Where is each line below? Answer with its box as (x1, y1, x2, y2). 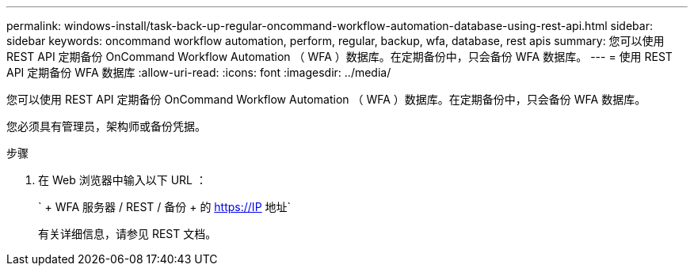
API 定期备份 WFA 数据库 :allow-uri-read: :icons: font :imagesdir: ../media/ (6, 66, 391, 79)
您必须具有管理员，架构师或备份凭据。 (6, 119, 206, 133)
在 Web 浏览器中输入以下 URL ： (38, 173, 207, 187)
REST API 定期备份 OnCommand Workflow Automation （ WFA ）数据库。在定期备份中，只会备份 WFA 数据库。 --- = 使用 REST (6, 50, 673, 63)
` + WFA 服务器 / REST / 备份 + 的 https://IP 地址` (38, 200, 292, 213)
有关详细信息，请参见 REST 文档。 (38, 227, 217, 240)
